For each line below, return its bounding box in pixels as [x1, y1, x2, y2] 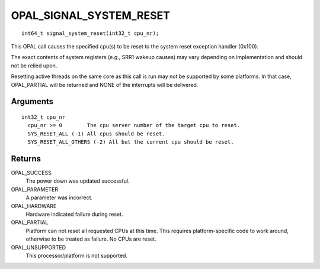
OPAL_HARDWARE [11, 202, 57, 209]
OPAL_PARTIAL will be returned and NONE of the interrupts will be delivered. [11, 81, 199, 88]
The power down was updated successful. [25, 177, 130, 184]
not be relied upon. [11, 62, 57, 69]
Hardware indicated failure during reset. [25, 210, 123, 218]
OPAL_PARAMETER [11, 186, 59, 193]
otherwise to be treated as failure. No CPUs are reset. [25, 235, 156, 242]
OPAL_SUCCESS [11, 169, 52, 176]
